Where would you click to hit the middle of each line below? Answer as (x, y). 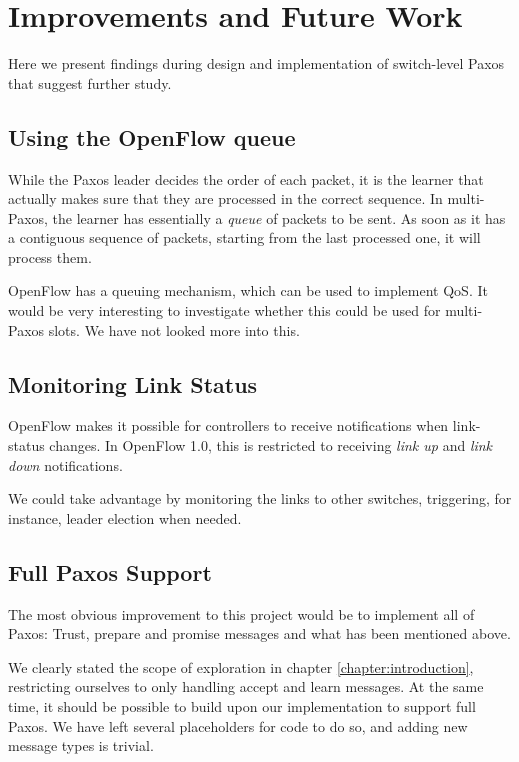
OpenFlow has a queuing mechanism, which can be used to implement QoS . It (248, 290)
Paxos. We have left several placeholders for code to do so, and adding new (238, 725)
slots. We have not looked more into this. (174, 329)
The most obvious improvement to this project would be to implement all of (241, 613)
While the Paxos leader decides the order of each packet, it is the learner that (246, 178)
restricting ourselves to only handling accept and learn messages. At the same (246, 686)
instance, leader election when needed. (125, 517)
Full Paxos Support (110, 571)
